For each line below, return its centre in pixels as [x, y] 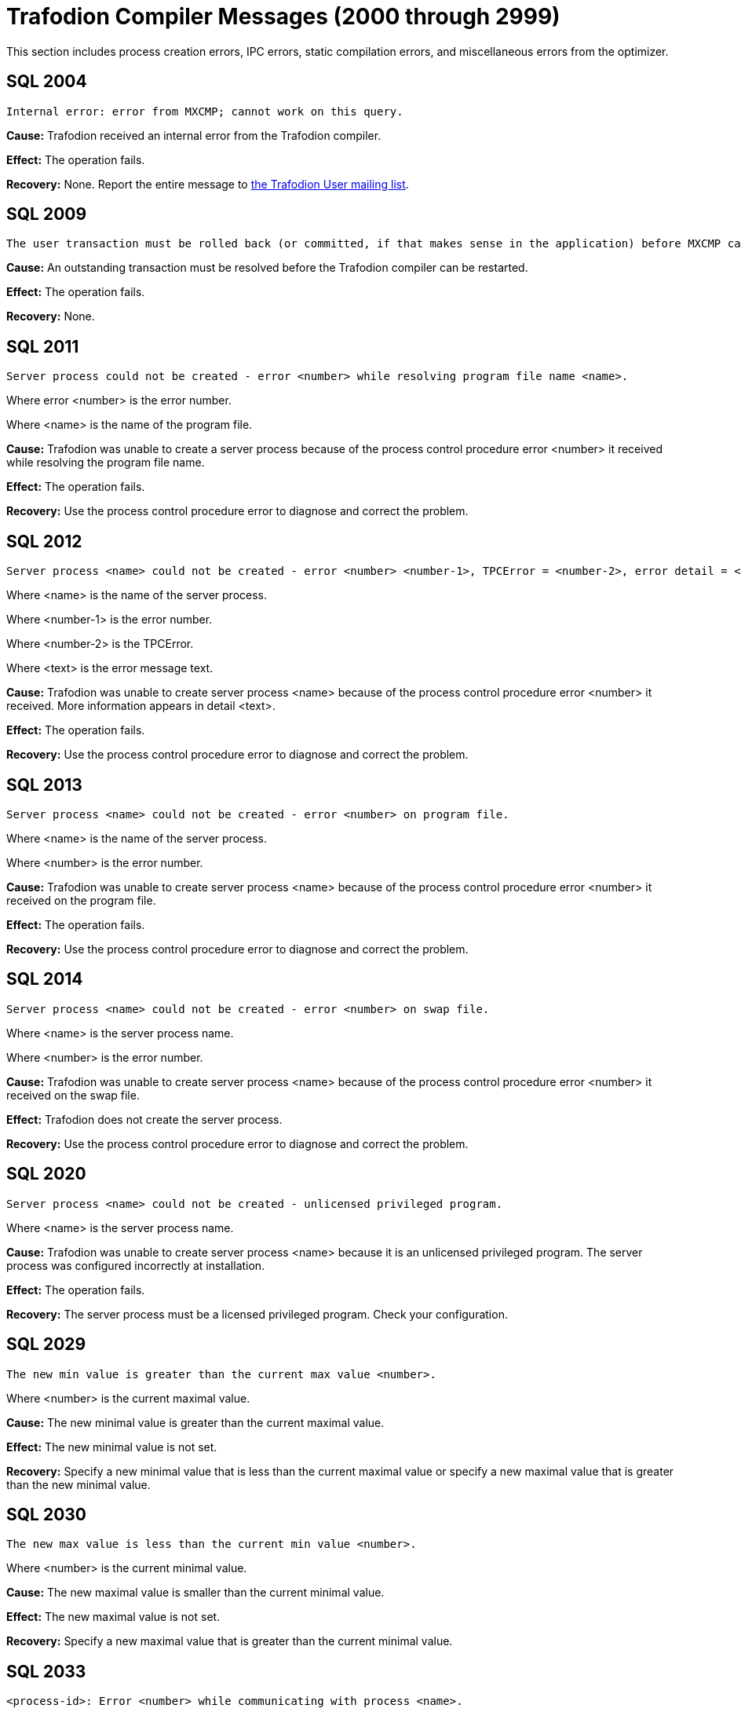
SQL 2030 [47, 1514]
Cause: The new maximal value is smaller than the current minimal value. [195, 1593]
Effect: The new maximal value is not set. [113, 1617]
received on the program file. [81, 900]
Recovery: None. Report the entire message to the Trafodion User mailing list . [208, 184]
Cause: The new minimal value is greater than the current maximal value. [195, 1422]
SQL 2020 [46, 1174]
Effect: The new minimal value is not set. [112, 1447]
